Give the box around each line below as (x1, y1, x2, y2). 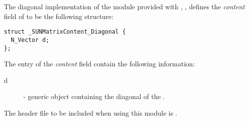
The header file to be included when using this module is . (4, 107, 178, 118)
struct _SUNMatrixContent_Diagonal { (4, 28, 126, 36)
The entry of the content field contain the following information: (4, 59, 195, 69)
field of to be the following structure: (4, 11, 113, 21)
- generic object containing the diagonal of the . (23, 91, 165, 101)
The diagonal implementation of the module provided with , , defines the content (4, 1, 245, 11)
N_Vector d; (11, 36, 50, 43)
